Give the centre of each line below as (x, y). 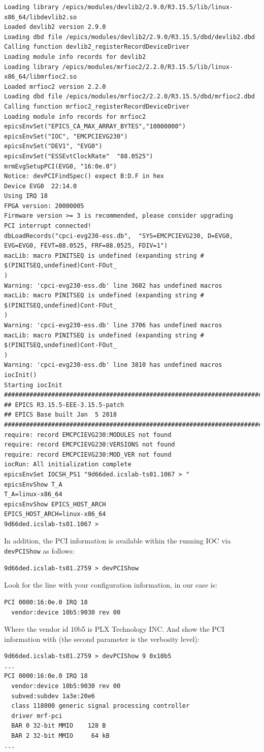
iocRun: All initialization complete (68, 465)
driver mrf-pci (37, 716)
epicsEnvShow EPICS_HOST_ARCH (55, 504)
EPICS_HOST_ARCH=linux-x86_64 (55, 514)
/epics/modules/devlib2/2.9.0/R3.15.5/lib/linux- (148, 7)
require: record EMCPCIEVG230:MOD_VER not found (88, 454)
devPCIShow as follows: (39, 551)
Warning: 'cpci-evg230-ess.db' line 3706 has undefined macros (113, 325)
